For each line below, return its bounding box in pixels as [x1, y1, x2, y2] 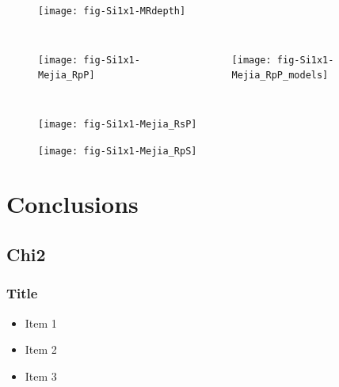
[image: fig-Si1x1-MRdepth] [38, 6, 186, 17]
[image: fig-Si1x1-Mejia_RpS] [38, 145, 197, 157]
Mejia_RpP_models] [231, 70, 329, 82]
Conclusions [6, 188, 139, 220]
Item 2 [25, 341, 57, 358]
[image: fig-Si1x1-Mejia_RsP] [38, 118, 197, 130]
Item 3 [25, 367, 57, 384]
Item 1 [25, 314, 57, 331]
